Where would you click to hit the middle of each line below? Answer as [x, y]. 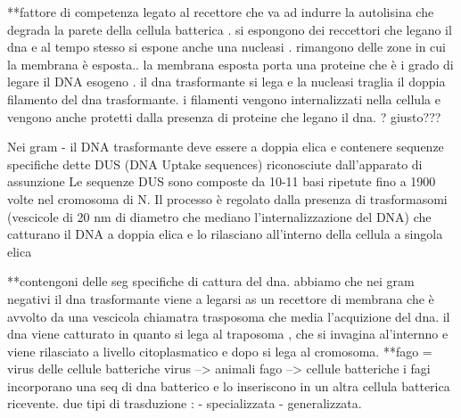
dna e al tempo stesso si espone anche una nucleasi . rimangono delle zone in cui [226, 47]
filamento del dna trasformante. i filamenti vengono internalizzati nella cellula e [224, 98]
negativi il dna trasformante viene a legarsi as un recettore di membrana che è [221, 298]
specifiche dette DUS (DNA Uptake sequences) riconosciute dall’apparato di [215, 164]
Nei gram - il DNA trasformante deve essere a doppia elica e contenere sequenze [226, 147]
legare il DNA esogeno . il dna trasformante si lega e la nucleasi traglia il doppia [226, 82]
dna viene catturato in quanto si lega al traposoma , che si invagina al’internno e [228, 334]
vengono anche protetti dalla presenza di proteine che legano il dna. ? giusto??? [224, 116]
